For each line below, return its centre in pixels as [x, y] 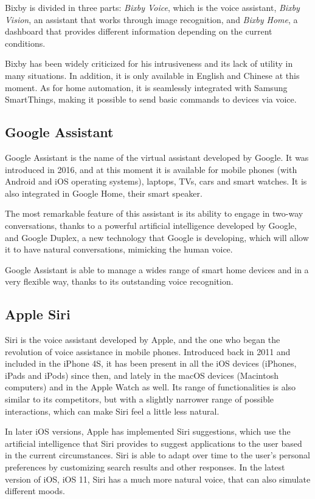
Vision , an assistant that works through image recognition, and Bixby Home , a [151, 19]
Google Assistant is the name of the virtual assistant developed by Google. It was [157, 157]
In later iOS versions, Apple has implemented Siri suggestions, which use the [148, 431]
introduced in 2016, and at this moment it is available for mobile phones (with [151, 169]
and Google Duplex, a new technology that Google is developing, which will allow [157, 237]
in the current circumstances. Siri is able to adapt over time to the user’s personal [157, 455]
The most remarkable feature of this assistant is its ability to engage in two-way [154, 213]
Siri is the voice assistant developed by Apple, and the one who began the [143, 340]
